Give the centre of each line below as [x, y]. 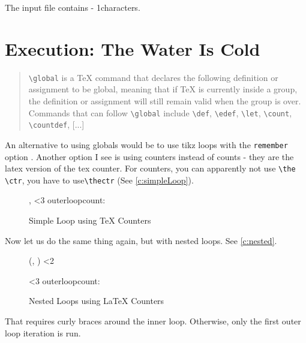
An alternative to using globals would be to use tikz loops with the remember [146, 144]
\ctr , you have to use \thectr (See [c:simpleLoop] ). [99, 180]
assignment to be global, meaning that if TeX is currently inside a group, [163, 89]
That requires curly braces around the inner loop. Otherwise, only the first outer [153, 321]
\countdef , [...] [56, 124]
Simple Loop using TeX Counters [90, 220]
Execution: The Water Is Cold [133, 48]
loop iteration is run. [43, 333]
